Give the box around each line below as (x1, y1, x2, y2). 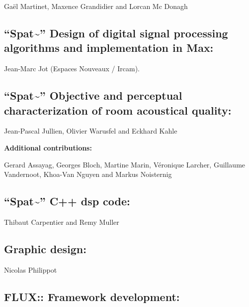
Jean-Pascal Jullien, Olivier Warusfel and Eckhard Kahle (4, 126, 177, 136)
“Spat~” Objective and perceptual (4, 88, 182, 103)
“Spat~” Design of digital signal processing (4, 25, 228, 40)
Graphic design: (4, 241, 86, 256)
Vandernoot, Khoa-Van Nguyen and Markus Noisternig (4, 169, 172, 179)
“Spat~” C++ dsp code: (4, 193, 130, 209)
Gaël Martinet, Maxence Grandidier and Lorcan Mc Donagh (4, 1, 188, 11)
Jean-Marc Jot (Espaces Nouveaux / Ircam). (4, 63, 140, 74)
